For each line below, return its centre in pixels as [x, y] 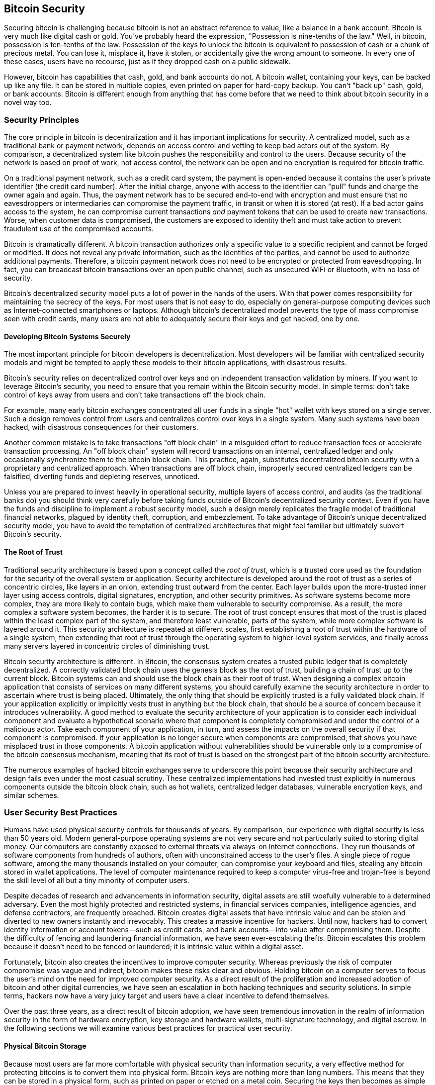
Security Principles [42, 120]
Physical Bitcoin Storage [45, 1046]
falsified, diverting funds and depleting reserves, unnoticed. [102, 477]
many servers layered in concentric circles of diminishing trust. [107, 646]
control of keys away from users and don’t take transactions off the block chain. [135, 395]
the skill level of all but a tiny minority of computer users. [97, 881]
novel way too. [28, 102]
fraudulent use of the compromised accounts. [79, 229]
